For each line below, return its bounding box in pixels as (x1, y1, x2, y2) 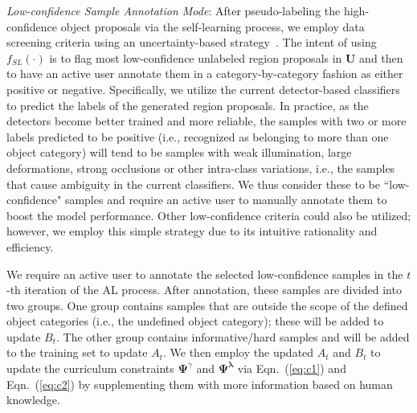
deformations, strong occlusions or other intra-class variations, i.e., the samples (6, 159, 395, 176)
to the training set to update (6, 344, 148, 361)
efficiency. (6, 238, 54, 255)
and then (359, 49, 403, 66)
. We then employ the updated (163, 344, 314, 361)
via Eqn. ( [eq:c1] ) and (237, 360, 346, 377)
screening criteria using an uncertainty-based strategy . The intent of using (6, 34, 377, 51)
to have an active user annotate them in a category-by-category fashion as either (6, 65, 403, 82)
